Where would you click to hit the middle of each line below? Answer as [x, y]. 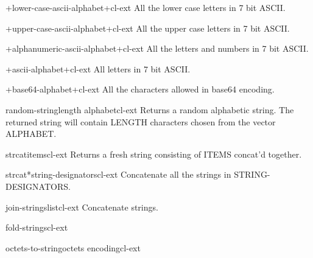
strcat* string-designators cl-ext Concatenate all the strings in [118, 174]
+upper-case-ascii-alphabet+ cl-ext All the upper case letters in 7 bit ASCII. [148, 28]
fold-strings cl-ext [37, 227]
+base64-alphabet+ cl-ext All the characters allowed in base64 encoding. [140, 89]
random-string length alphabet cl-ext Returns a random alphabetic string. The [150, 109]
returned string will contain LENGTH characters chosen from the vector [141, 121]
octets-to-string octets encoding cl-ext [73, 247]
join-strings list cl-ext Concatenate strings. [82, 207]
